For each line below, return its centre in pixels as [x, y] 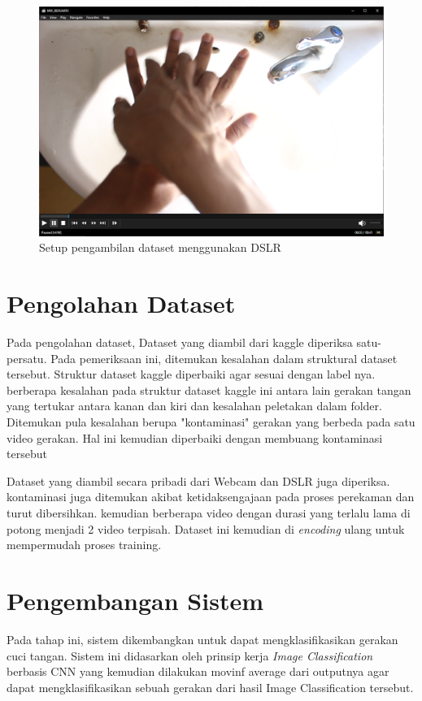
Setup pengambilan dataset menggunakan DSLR [160, 247]
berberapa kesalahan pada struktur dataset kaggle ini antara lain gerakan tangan [209, 389]
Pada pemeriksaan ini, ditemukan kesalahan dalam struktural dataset [224, 358]
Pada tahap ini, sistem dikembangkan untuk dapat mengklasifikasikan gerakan [202, 639]
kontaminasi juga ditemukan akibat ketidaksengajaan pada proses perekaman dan [211, 497]
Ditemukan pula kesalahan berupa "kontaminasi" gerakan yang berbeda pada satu [211, 422]
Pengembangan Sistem [135, 601]
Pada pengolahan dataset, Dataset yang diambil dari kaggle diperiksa [180, 342]
